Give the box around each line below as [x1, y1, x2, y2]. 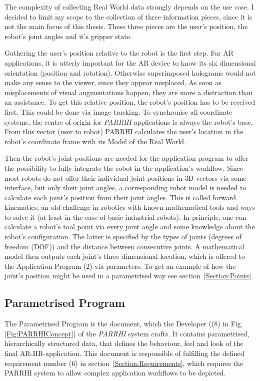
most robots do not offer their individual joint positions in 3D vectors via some [4, 172, 246, 183]
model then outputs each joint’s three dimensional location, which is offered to [4, 251, 245, 261]
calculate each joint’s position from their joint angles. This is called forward [4, 192, 236, 202]
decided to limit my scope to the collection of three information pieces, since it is [4, 11, 252, 22]
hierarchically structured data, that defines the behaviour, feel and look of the [4, 338, 243, 348]
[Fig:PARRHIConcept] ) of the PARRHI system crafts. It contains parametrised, [4, 328, 249, 338]
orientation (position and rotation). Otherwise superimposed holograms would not [4, 67, 256, 78]
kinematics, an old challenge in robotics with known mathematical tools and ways [4, 202, 255, 212]
